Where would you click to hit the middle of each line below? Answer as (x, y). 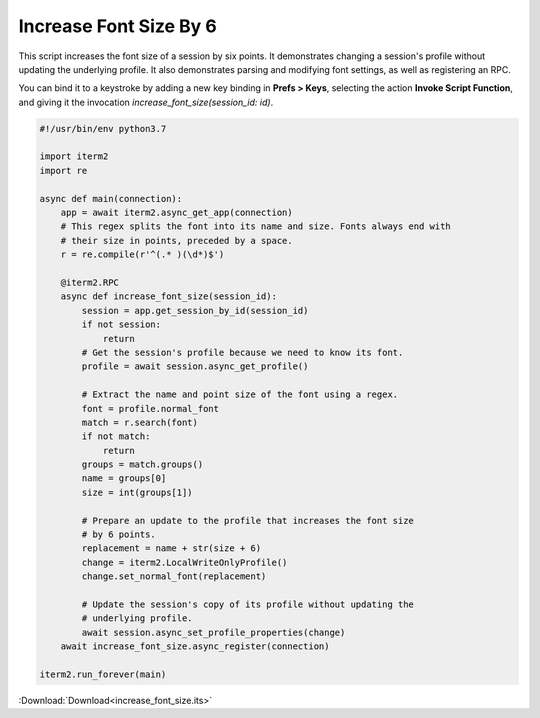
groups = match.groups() (142, 464)
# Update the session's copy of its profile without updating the (248, 604)
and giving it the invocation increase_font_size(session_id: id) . (146, 102)
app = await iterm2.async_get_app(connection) (177, 213)
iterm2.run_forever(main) (103, 674)
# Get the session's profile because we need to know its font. (242, 352)
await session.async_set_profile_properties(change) (213, 632)
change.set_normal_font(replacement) (174, 576)
